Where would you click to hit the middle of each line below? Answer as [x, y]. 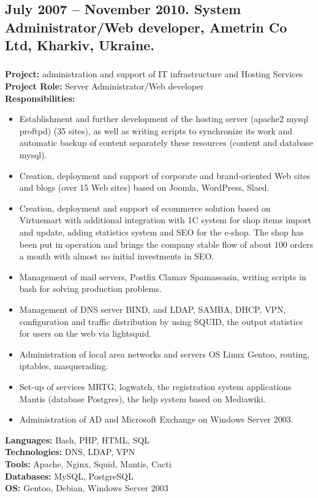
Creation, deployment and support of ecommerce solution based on [145, 208]
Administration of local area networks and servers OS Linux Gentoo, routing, [165, 354]
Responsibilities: [40, 98]
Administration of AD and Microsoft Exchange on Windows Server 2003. [156, 419]
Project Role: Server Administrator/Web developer [104, 86]
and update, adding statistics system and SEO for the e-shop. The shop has [161, 232]
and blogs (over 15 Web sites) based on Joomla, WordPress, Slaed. [144, 187]
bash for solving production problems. [90, 289]
